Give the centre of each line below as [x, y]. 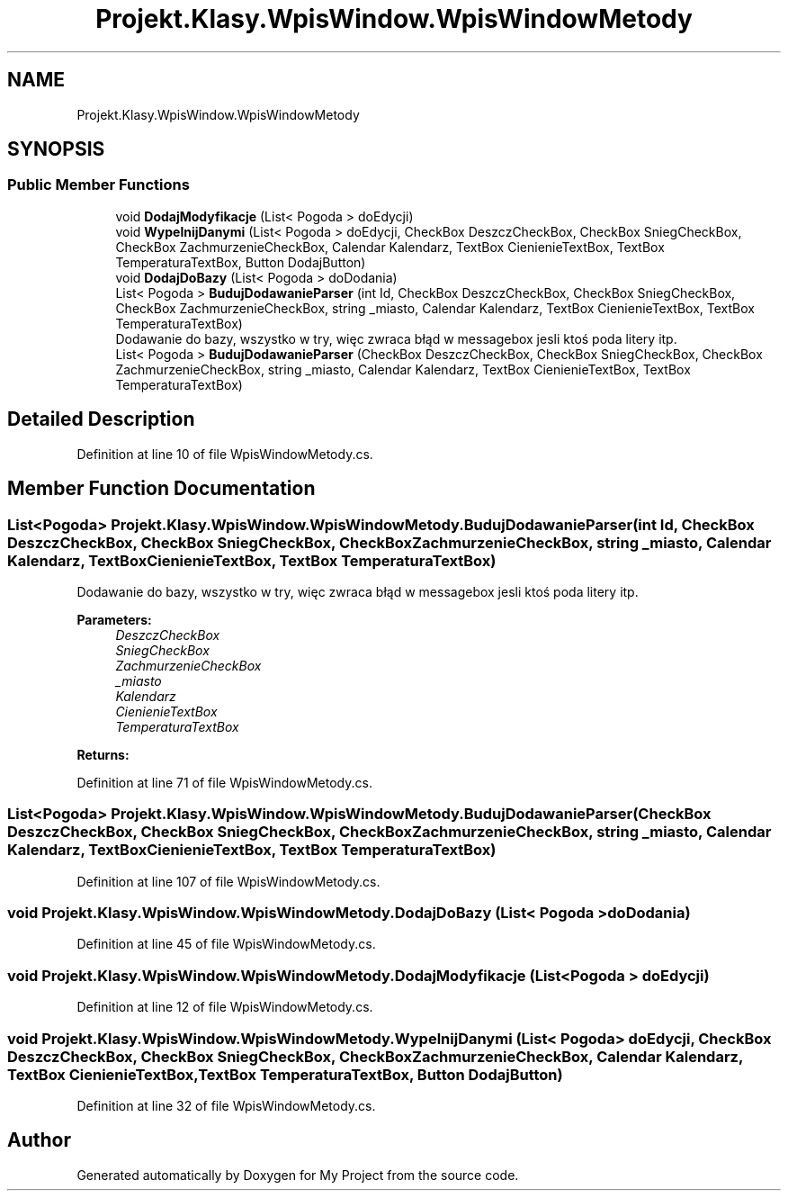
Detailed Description [101, 419]
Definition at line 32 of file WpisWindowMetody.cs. [226, 1105]
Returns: [103, 754]
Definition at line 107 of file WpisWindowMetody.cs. [228, 881]
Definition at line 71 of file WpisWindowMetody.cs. [224, 782]
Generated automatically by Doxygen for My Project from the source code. [298, 1175]
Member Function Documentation [161, 489]
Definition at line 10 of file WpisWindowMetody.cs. [225, 454]
